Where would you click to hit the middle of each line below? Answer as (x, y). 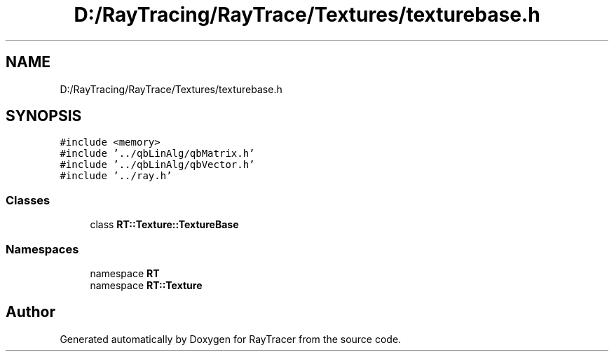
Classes (28, 200)
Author (30, 312)
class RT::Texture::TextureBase (164, 225)
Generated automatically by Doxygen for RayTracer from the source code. (231, 339)
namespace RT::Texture (146, 285)
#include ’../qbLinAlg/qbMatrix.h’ (157, 154)
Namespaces (42, 249)
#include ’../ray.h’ (116, 176)
